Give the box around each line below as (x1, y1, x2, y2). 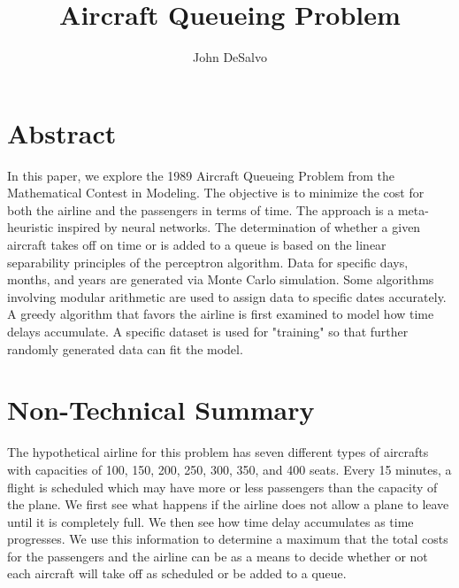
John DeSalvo (192, 48, 267, 66)
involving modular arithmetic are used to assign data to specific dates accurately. (7, 287, 447, 306)
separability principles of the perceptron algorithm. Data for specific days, (7, 252, 409, 271)
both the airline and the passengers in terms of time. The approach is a (7, 200, 394, 219)
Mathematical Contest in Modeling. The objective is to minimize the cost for (7, 183, 425, 202)
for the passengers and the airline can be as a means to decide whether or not (7, 546, 428, 565)
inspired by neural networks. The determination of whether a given (57, 218, 421, 236)
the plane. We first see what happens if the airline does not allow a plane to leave (7, 495, 449, 514)
